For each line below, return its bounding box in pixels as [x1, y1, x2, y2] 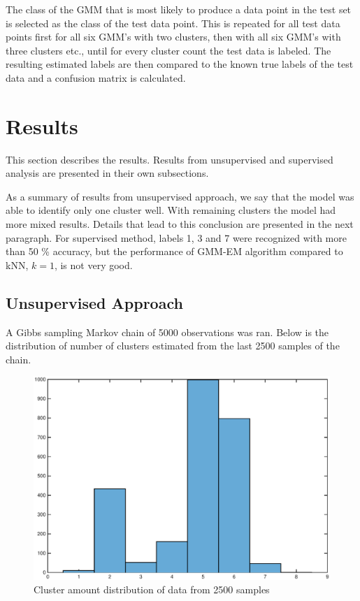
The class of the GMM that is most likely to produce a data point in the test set [6, 2, 352, 16]
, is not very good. [54, 257, 133, 272]
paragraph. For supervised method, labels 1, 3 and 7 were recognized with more [6, 230, 347, 245]
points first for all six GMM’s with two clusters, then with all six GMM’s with [6, 29, 341, 44]
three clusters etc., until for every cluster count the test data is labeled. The [6, 43, 331, 57]
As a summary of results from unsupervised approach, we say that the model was [6, 189, 354, 203]
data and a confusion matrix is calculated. [6, 70, 186, 85]
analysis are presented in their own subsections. [6, 166, 209, 180]
